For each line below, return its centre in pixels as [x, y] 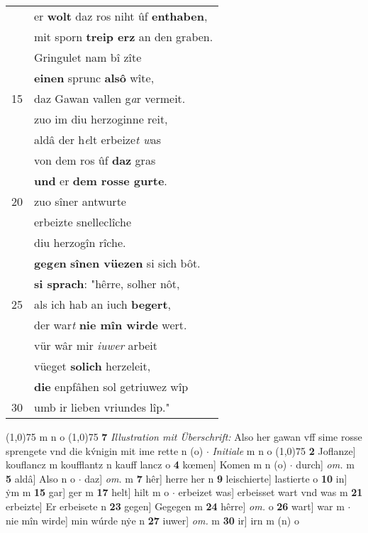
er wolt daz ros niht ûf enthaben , [121, 16]
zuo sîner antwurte [80, 201]
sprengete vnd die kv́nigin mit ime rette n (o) [105, 450]
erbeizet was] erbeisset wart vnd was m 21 [271, 492]
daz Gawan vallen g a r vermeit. [110, 98]
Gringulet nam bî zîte [88, 57]
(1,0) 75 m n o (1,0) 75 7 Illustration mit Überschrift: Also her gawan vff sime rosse [184, 436]
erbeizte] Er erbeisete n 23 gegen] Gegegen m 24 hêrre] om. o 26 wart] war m [175, 506]
